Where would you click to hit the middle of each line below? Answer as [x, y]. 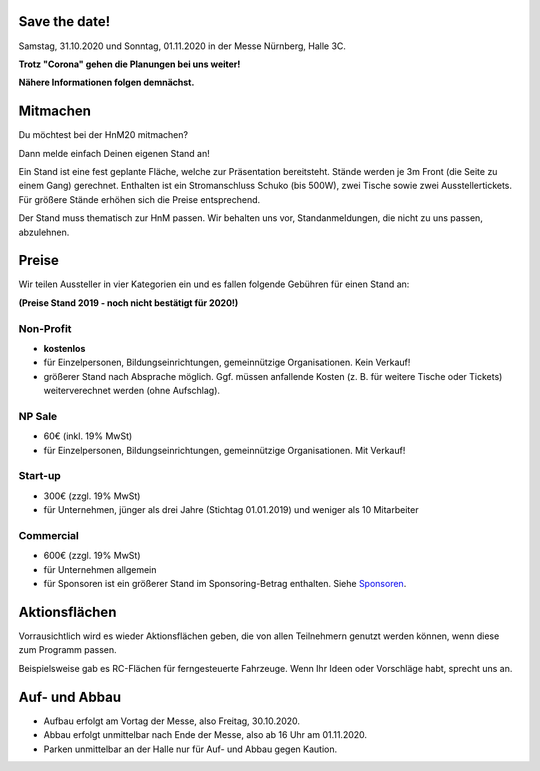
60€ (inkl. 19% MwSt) [88, 436]
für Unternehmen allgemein [100, 569]
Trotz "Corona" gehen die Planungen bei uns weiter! [129, 64]
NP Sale [38, 416]
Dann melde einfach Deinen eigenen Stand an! [114, 153]
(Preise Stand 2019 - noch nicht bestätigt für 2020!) [128, 302]
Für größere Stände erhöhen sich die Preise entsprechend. [139, 199]
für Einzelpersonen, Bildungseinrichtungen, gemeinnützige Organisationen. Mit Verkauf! [224, 450]
